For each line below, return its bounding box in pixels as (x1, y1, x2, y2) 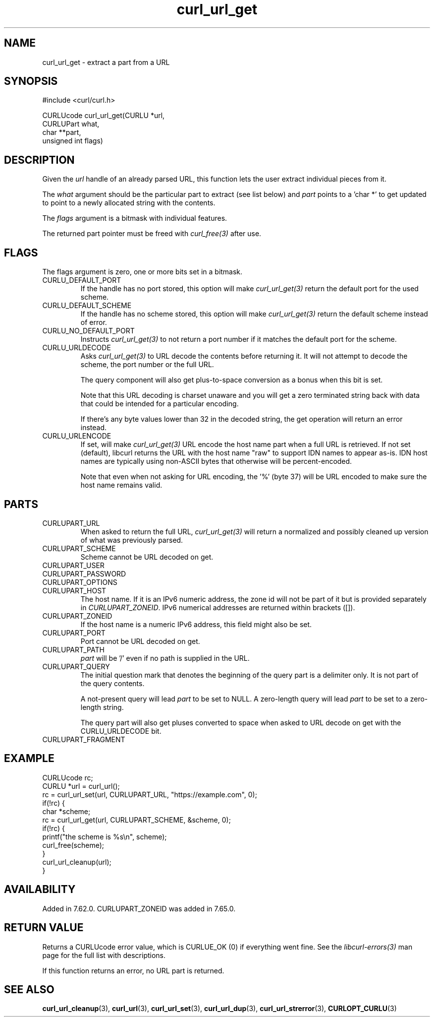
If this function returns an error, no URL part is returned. (42, 966, 224, 975)
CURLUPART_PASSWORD (42, 569, 126, 578)
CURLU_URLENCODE (42, 432, 111, 441)
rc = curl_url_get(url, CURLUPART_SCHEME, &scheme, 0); (42, 815, 231, 824)
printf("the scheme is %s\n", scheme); (42, 832, 167, 841)
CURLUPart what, (42, 120, 100, 128)
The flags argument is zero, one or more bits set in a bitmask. (42, 267, 243, 276)
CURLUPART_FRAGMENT (42, 735, 125, 744)
